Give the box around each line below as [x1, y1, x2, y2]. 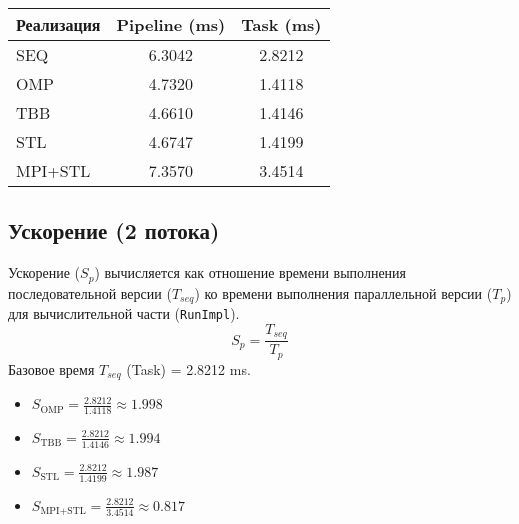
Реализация [16, 13, 101, 36]
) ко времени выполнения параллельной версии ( [194, 282, 493, 303]
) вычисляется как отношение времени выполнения [94, 262, 407, 283]
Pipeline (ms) [116, 13, 226, 36]
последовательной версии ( [8, 282, 172, 303]
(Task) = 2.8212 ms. [126, 358, 251, 379]
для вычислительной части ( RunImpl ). [8, 303, 240, 324]
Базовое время [8, 358, 95, 379]
